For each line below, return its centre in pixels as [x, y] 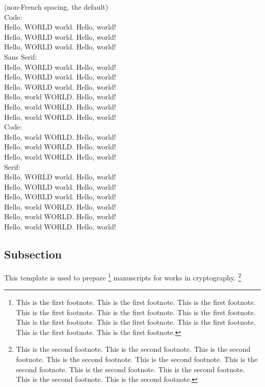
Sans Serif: [21, 56]
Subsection [33, 254]
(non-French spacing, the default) [56, 7]
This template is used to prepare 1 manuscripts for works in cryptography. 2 [123, 276]
